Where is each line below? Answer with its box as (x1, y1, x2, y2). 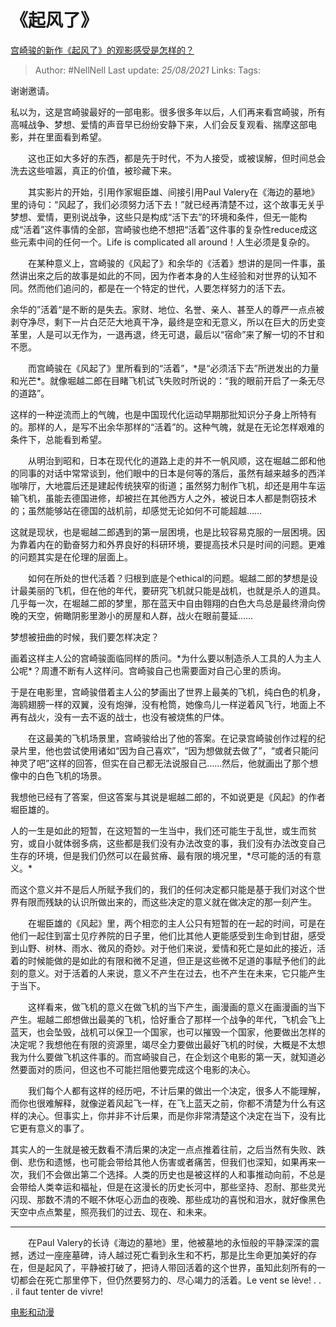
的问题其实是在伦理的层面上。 (10, 551, 133, 563)
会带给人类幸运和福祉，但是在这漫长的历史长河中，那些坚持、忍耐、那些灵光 (10, 1181, 326, 1193)
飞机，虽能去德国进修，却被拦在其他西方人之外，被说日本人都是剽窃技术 (18, 492, 317, 504)
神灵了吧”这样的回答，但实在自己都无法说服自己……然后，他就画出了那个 (10, 757, 310, 769)
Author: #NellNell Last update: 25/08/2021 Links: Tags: (34, 64, 262, 76)
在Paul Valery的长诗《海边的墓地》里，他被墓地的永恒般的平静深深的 (27, 1236, 312, 1248)
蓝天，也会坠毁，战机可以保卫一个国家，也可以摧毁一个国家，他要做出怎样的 (10, 1026, 326, 1038)
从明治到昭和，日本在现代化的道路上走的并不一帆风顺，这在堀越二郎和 (27, 454, 317, 466)
